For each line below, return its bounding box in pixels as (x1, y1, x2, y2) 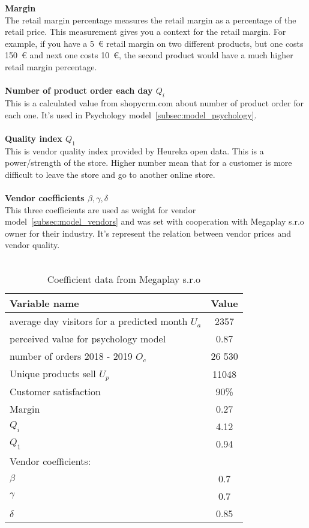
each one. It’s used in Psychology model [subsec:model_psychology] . (5, 108, 257, 121)
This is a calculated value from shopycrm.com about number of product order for (5, 96, 304, 109)
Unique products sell (10, 366, 96, 381)
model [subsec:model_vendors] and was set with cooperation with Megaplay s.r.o (5, 215, 304, 228)
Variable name (10, 296, 79, 311)
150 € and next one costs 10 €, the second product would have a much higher (5, 49, 293, 61)
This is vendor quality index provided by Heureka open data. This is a (5, 144, 264, 157)
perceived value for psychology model (10, 332, 166, 346)
